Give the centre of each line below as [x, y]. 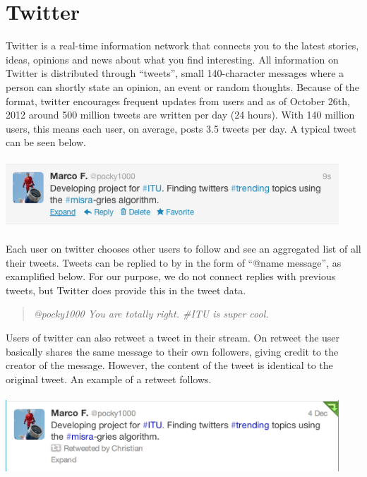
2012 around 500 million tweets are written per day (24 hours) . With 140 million [180, 115]
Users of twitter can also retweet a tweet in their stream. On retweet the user [173, 337]
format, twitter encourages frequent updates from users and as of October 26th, [178, 101]
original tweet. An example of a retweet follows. [109, 379]
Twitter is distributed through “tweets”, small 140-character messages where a [175, 73]
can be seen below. [46, 142]
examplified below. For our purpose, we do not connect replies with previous [171, 276]
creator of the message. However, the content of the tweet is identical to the [169, 365]
